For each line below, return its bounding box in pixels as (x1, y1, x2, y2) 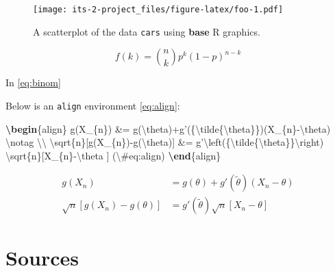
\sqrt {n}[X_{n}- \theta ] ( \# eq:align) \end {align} (5, 148, 221, 162)
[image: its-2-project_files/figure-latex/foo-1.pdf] (33, 5, 284, 14)
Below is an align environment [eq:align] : (5, 98, 180, 112)
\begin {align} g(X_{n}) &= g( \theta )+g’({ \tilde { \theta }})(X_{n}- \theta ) (5, 121, 331, 135)
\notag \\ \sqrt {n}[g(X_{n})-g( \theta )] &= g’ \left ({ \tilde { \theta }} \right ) (5, 135, 324, 149)
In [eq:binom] (5, 75, 61, 90)
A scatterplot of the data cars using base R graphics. (33, 24, 260, 38)
